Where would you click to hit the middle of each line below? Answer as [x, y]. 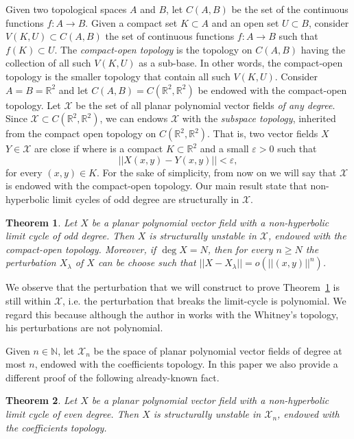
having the [323, 49]
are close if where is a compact [99, 149]
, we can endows [134, 118]
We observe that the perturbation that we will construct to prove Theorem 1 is [173, 287]
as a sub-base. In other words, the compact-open [241, 63]
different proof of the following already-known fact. [113, 377]
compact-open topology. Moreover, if [81, 249]
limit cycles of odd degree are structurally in [146, 199]
